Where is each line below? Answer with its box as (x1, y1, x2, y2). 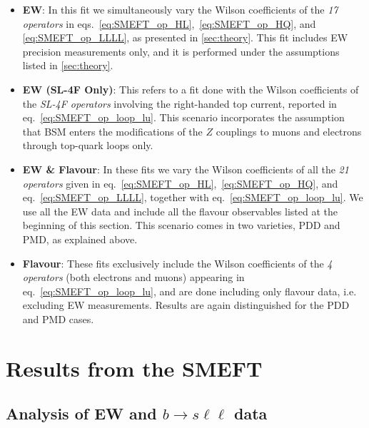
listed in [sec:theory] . (22, 58, 113, 73)
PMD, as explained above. (22, 231, 138, 246)
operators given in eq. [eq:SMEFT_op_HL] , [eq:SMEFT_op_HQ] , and (22, 175, 338, 190)
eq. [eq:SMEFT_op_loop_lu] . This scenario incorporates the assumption (22, 110, 345, 125)
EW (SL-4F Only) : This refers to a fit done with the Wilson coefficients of (22, 81, 359, 96)
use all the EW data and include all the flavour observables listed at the (22, 203, 338, 218)
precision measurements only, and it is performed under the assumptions (22, 44, 340, 58)
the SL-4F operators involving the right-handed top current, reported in (22, 96, 337, 111)
